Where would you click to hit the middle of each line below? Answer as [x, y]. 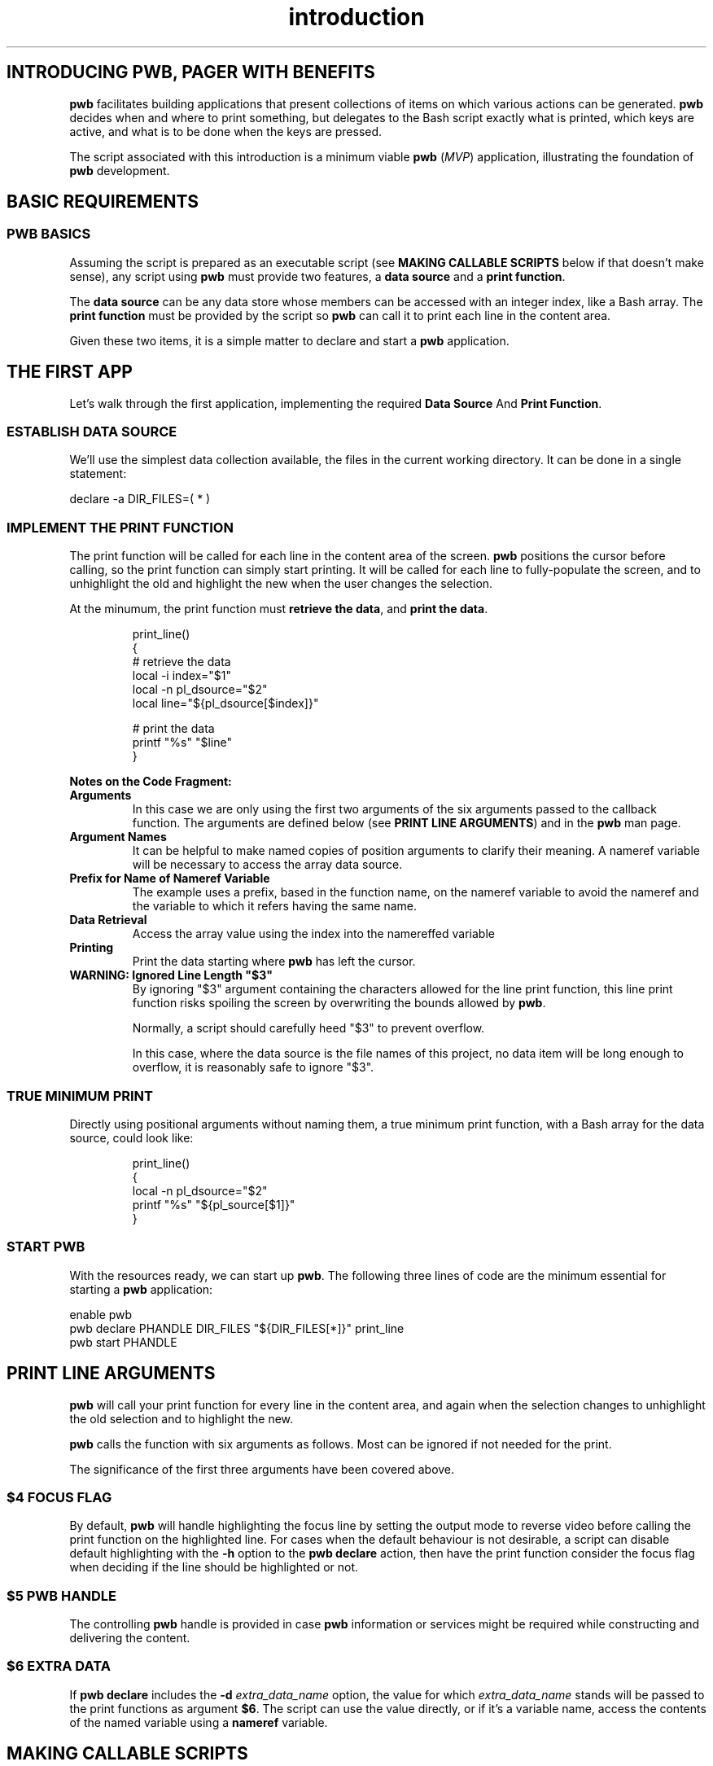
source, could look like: [131, 1137]
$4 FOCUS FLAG [59, 1497]
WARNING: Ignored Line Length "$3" [171, 975]
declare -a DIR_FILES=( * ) [140, 499]
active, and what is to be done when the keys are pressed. [226, 131]
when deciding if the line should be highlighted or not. [214, 1567]
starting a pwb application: [141, 1289]
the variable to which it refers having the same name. [275, 906]
